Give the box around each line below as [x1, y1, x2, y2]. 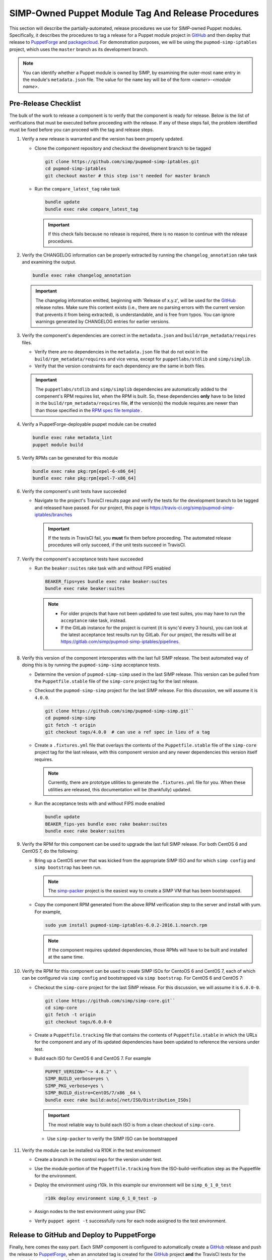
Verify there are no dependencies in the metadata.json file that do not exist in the [34, 349, 208, 355]
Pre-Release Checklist [9, 99, 81, 108]
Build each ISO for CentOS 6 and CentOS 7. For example [34, 1055, 151, 1061]
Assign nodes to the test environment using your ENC [34, 1209, 146, 1215]
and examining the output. [22, 259, 77, 265]
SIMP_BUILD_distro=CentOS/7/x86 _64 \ [45, 1090, 141, 1096]
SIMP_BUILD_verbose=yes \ [45, 1076, 109, 1082]
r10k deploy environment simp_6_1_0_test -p [45, 1195, 157, 1202]
